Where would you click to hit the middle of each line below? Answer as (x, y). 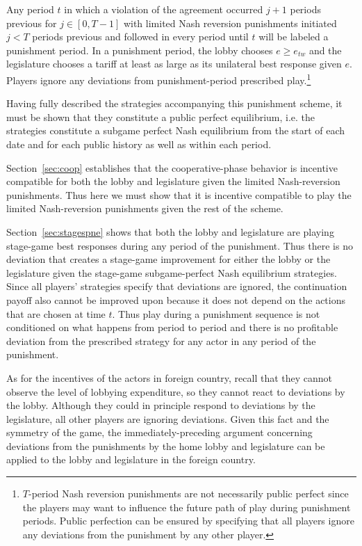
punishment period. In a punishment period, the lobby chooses (140, 50)
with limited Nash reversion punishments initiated (230, 23)
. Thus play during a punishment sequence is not (216, 313)
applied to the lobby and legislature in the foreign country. (131, 459)
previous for (32, 23)
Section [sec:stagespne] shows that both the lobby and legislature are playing (170, 231)
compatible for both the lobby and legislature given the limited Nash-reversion (173, 181)
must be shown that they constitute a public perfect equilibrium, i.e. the (161, 117)
